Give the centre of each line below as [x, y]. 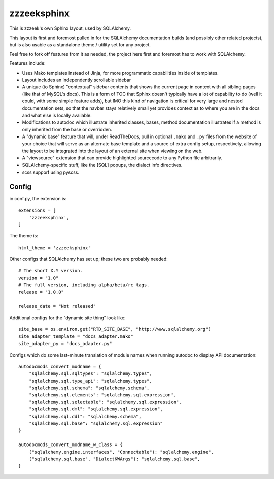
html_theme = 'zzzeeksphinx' [55, 248]
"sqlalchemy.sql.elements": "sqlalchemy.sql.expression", [102, 395]
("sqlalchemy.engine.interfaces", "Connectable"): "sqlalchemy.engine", [121, 452]
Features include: [27, 63]
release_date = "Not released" [57, 306]
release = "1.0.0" [41, 292]
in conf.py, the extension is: [38, 198]
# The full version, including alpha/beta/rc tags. [84, 285]
